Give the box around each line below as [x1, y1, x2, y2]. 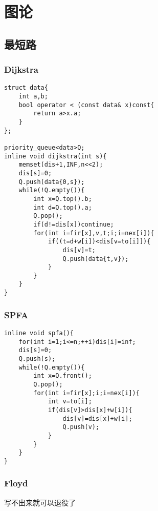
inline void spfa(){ [4, 330, 74, 337]
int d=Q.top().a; [33, 203, 92, 211]
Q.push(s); [18, 355, 56, 362]
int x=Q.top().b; [33, 195, 92, 202]
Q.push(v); [62, 423, 100, 431]
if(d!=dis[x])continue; [33, 220, 114, 228]
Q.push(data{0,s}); [18, 178, 85, 186]
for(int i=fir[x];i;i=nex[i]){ [33, 389, 140, 397]
